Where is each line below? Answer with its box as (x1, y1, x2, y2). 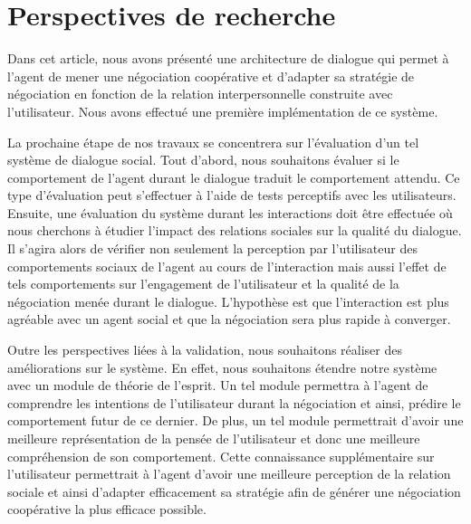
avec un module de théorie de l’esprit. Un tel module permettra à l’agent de (7, 376, 428, 395)
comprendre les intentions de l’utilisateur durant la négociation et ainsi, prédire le (7, 393, 461, 412)
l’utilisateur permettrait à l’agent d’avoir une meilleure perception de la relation (7, 464, 451, 483)
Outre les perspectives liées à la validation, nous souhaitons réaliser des (7, 340, 402, 359)
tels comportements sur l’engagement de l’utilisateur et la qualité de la (7, 274, 399, 293)
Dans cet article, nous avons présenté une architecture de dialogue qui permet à (7, 49, 449, 68)
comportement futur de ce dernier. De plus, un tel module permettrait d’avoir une (7, 411, 464, 430)
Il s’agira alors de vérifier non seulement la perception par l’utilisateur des (7, 239, 418, 258)
